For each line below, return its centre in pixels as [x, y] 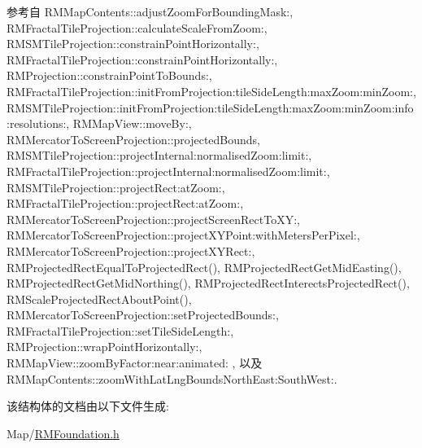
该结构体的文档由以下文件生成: [88, 406]
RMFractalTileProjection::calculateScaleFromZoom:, [137, 27]
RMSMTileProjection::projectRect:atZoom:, [116, 187]
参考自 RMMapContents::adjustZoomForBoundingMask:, [150, 11]
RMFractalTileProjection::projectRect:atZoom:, [125, 203]
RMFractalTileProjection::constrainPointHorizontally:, [142, 59]
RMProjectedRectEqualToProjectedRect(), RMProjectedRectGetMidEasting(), [204, 267]
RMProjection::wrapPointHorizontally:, [104, 347]
